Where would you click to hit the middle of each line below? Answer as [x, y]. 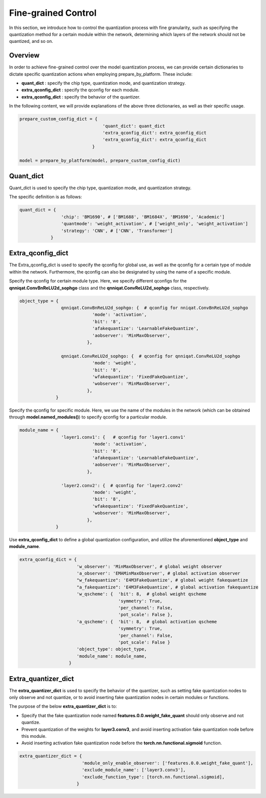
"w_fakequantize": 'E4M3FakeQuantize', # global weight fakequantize [162, 580]
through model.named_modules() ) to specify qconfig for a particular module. [88, 417]
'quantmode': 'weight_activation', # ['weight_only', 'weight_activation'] [154, 224]
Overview [24, 55]
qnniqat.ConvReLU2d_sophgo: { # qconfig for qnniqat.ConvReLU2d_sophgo [151, 356]
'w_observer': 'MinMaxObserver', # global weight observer [150, 566]
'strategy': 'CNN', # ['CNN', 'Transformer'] [117, 231]
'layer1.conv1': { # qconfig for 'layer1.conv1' [123, 437]
